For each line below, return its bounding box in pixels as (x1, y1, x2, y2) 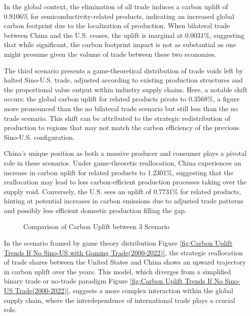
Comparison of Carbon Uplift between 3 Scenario (23, 221, 170, 232)
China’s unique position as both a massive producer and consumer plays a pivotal (4, 148, 247, 158)
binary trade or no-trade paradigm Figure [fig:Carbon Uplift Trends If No (4, 276, 223, 286)
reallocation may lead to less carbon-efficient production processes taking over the (4, 177, 247, 187)
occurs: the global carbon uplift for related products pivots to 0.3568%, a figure (4, 94, 240, 104)
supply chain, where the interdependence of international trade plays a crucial (4, 295, 235, 305)
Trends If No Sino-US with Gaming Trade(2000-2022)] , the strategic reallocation (4, 247, 243, 257)
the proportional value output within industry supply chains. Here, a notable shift (4, 84, 248, 94)
